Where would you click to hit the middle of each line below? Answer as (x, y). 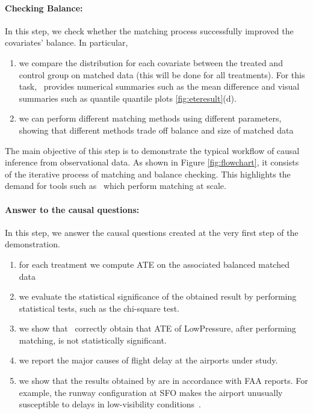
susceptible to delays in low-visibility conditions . (110, 404)
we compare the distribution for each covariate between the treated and (151, 62)
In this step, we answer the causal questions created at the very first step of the (152, 232)
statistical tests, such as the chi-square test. (99, 308)
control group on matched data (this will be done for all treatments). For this (162, 74)
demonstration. (33, 244)
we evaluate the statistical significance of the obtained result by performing (158, 296)
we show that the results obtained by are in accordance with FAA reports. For (163, 381)
